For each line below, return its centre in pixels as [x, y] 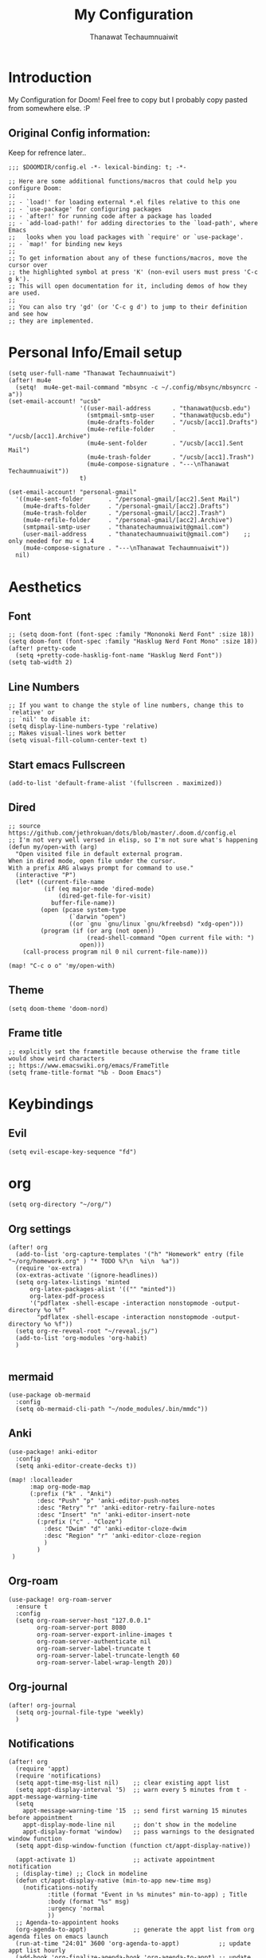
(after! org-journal [43, 1705]
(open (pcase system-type [83, 910]
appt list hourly [37, 1951]
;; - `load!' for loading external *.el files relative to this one [124, 202]
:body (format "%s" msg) [88, 1902]
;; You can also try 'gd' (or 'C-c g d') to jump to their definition [128, 307]
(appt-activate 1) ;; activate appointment [115, 1860]
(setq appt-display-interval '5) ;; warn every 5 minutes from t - [131, 1790]
